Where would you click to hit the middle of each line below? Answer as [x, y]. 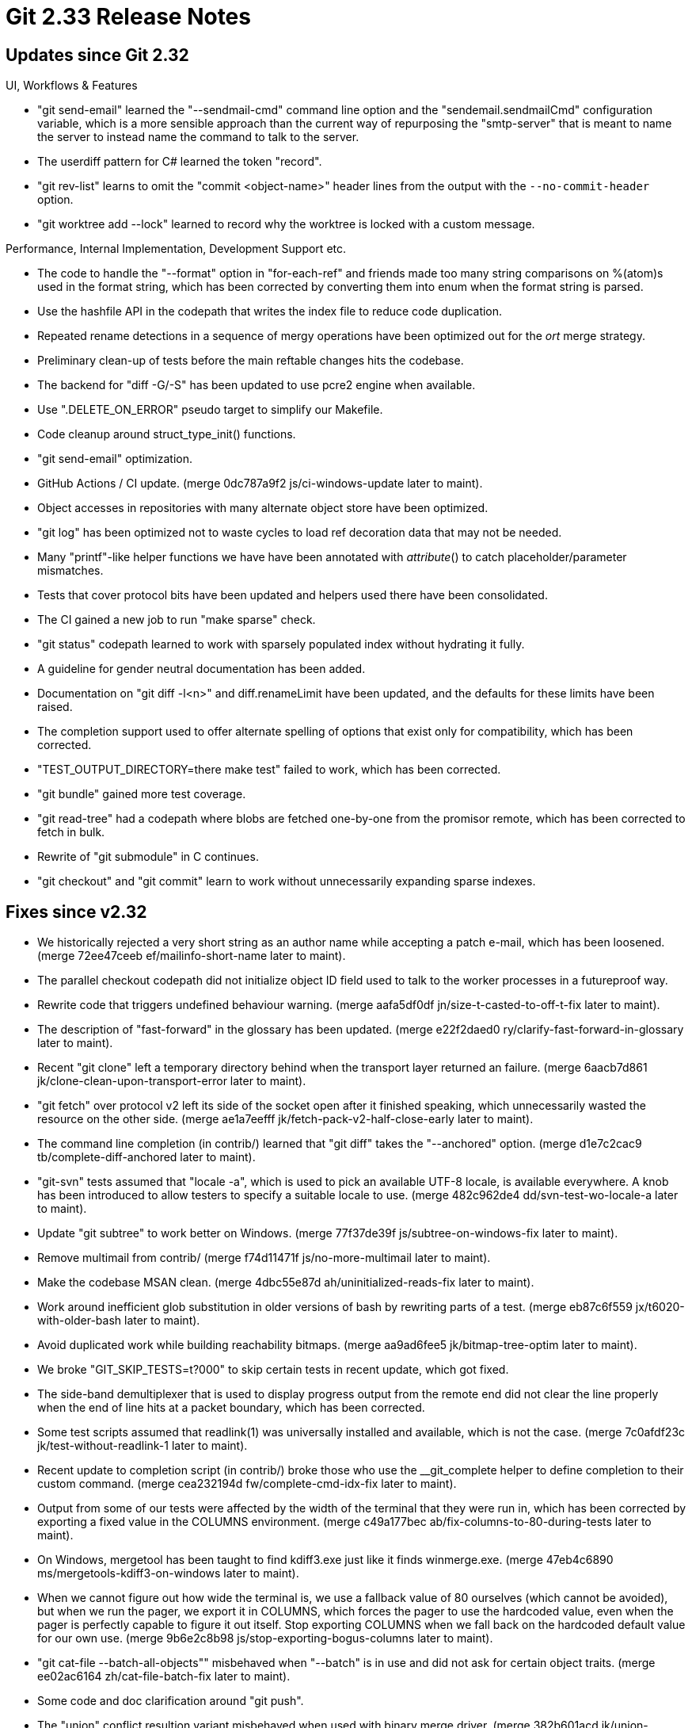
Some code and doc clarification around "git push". [171, 1701]
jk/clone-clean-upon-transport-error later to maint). [172, 1081]
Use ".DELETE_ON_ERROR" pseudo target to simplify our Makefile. [210, 410]
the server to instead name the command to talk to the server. [198, 137]
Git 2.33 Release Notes [128, 17]
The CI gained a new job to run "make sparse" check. [177, 620]
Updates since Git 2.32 [97, 55]
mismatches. [70, 571]
